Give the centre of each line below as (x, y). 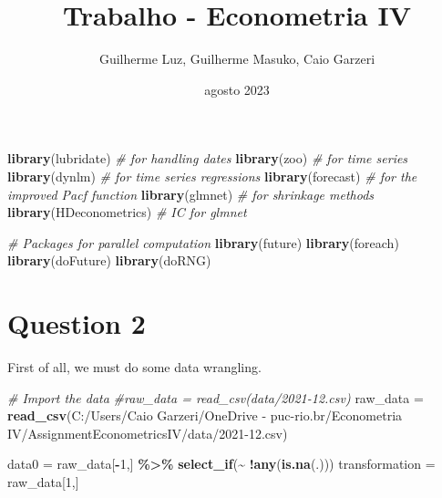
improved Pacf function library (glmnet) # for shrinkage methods (191, 194)
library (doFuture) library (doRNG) (109, 260)
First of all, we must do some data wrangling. (134, 367)
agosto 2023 (237, 89)
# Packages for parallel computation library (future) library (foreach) (203, 242)
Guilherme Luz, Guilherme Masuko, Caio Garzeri (237, 59)
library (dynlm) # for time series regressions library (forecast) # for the (212, 176)
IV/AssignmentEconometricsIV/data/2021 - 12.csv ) (148, 433)
